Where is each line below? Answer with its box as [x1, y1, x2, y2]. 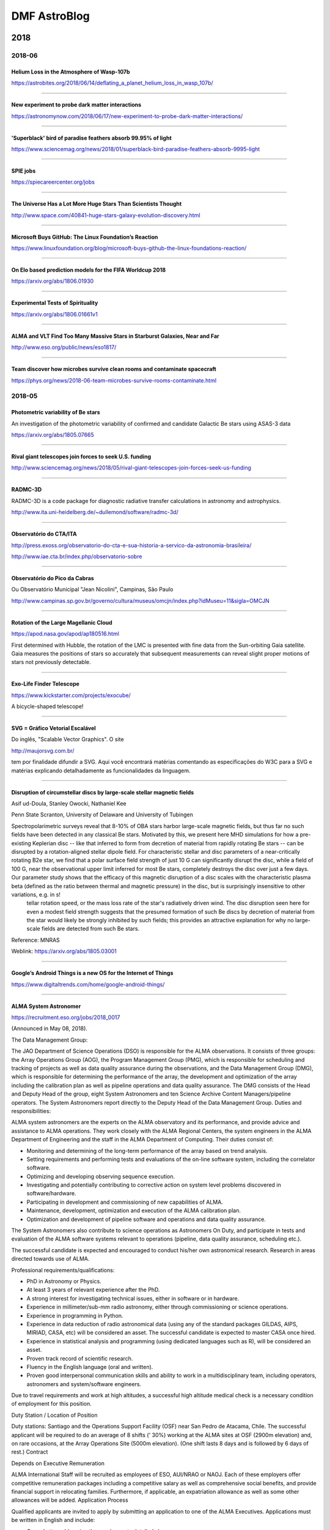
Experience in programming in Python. [26, 1312, 123, 1319]
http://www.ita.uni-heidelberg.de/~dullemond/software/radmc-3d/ [11, 509, 178, 516]
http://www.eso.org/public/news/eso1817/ [11, 343, 117, 351]
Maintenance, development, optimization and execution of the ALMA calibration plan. [26, 1207, 241, 1214]
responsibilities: [11, 1107, 51, 1114]
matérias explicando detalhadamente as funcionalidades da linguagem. [11, 767, 191, 774]
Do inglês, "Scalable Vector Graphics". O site [11, 736, 125, 743]
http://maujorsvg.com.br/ [11, 747, 75, 754]
